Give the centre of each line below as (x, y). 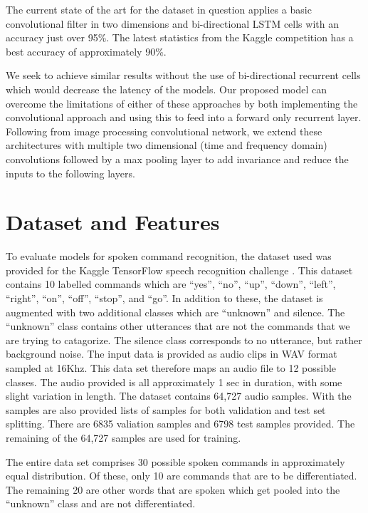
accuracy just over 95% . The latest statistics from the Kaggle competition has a (180, 37)
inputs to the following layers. (70, 173)
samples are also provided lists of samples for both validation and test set (166, 409)
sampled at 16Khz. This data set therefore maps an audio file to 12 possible (171, 368)
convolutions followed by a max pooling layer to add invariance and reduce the (177, 159)
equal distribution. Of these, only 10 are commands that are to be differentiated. (182, 476)
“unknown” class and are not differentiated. (101, 503)
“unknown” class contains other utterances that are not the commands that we (178, 326)
